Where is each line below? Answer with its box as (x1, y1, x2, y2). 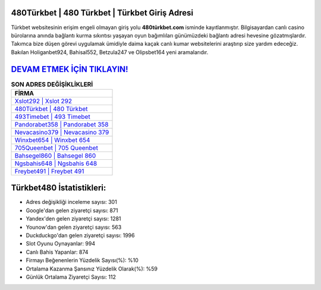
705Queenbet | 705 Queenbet (14, 143, 98, 152)
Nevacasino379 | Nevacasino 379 (14, 128, 109, 136)
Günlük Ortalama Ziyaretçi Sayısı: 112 (26, 273, 116, 280)
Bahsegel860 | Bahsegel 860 (14, 152, 96, 160)
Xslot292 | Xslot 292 (14, 97, 73, 105)
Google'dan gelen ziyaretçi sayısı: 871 (26, 207, 118, 214)
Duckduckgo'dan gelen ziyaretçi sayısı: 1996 (26, 232, 135, 239)
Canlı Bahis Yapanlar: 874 (26, 248, 89, 256)
